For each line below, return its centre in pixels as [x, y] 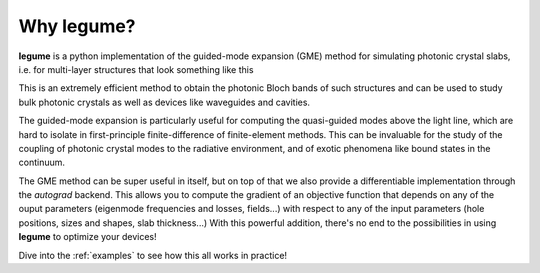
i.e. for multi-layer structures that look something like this [136, 69]
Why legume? [77, 26]
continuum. [41, 162]
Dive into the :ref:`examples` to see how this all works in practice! [153, 255]
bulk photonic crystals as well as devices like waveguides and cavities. [164, 102]
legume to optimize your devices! [87, 237]
